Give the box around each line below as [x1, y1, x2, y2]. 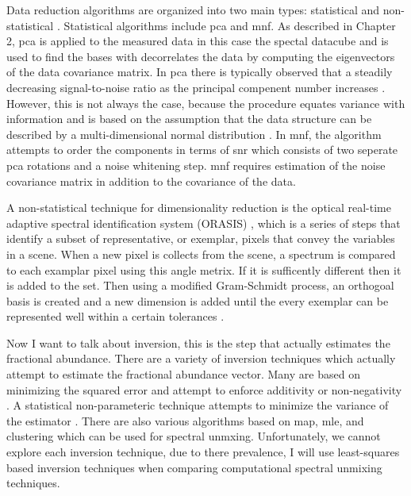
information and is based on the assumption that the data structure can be [6, 110, 372, 127]
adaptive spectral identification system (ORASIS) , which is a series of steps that [6, 214, 401, 231]
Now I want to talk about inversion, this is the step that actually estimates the [6, 334, 390, 351]
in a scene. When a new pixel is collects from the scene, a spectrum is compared [6, 245, 396, 262]
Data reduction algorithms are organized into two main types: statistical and [6, 2, 380, 17]
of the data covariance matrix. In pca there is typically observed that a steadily [6, 63, 393, 80]
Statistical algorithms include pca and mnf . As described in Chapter [63, 17, 396, 33]
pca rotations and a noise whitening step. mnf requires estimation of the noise [6, 156, 386, 173]
